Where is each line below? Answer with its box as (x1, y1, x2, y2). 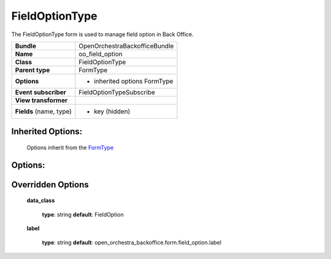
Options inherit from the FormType (26, 144, 114, 151)
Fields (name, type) (15, 107, 72, 116)
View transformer (15, 96, 68, 104)
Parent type (15, 66, 50, 74)
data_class (26, 197, 55, 205)
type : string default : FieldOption (42, 211, 124, 218)
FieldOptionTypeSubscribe (78, 88, 156, 96)
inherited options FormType (94, 77, 173, 85)
